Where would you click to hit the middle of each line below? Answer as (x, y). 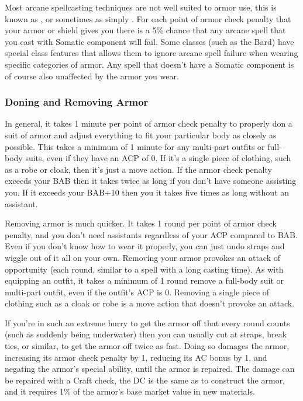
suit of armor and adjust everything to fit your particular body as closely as (141, 135)
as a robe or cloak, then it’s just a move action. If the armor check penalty (138, 169)
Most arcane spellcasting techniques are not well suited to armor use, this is (141, 7)
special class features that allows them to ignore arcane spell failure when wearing (151, 53)
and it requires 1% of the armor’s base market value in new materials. (130, 391)
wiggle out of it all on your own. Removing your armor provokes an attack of (143, 257)
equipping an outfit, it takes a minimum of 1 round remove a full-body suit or (144, 280)
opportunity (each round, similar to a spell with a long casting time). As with (144, 269)
